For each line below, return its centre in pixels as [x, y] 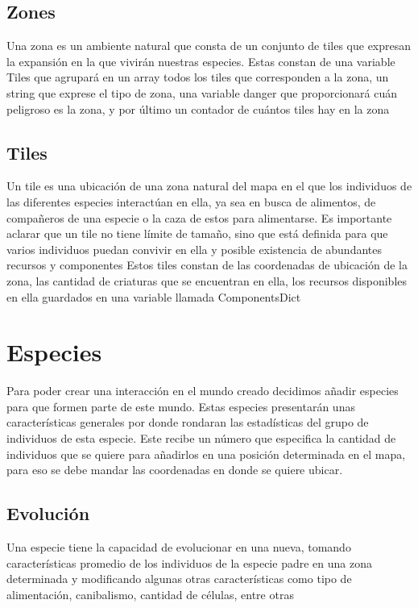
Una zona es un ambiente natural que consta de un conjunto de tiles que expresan [209, 46]
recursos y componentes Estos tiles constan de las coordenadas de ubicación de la [207, 265]
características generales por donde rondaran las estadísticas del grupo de [188, 422]
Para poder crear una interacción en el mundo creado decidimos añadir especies [203, 391]
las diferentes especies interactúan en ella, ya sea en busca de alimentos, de [191, 201]
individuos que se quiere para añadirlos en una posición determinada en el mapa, [206, 454]
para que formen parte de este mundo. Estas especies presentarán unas [181, 406]
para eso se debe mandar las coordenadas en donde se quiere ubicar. [175, 470]
